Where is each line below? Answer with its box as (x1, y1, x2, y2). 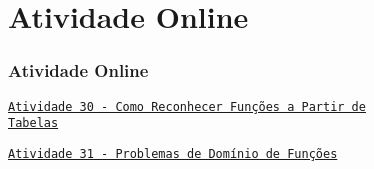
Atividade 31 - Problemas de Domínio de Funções (8, 146, 338, 161)
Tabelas (8, 116, 59, 131)
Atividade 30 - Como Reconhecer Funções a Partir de (8, 99, 366, 114)
